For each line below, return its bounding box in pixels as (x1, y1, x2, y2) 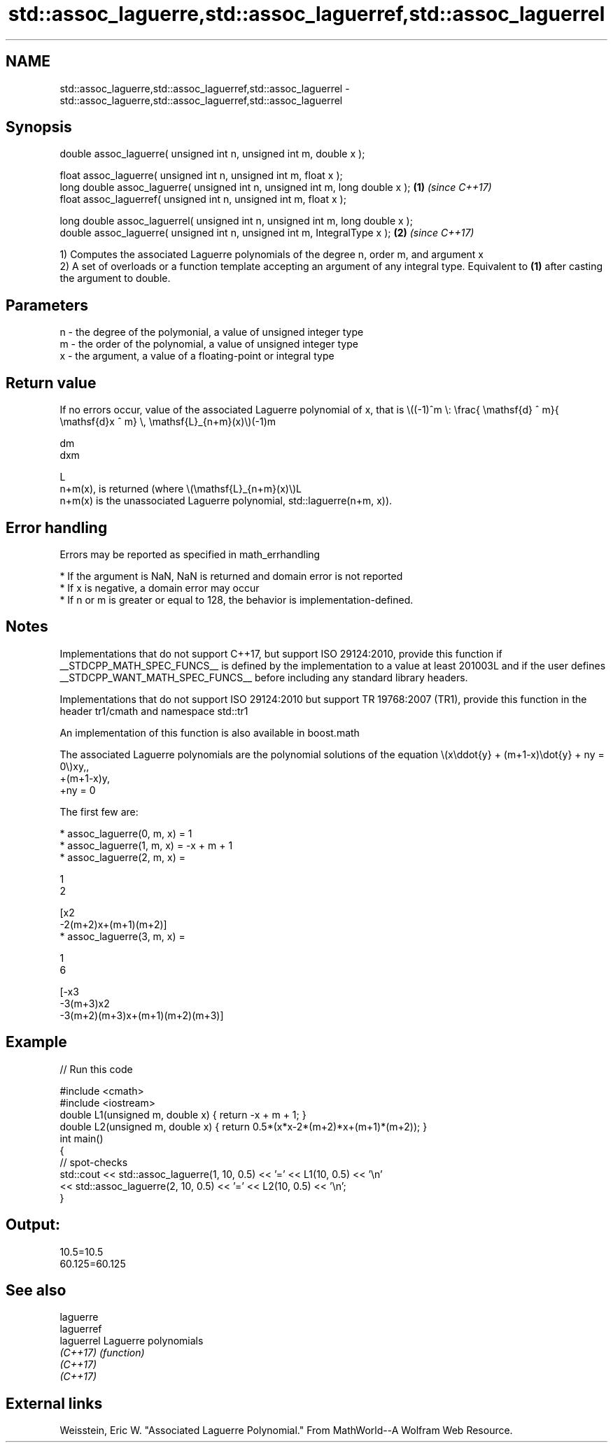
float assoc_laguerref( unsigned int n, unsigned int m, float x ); (59, 193, 346, 206)
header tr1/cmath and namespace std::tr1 (59, 704, 248, 717)
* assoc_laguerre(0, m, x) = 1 (59, 827, 192, 839)
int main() (59, 1132, 104, 1144)
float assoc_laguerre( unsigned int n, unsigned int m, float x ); (59, 169, 343, 182)
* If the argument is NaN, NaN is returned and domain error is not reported (59, 569, 403, 582)
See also (6, 1281, 66, 1299)
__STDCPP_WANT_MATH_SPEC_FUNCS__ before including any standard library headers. (59, 671, 468, 683)
